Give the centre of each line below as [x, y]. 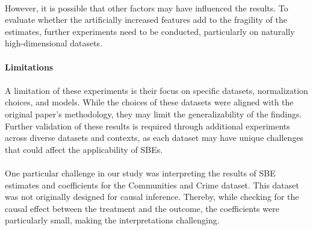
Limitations [29, 67]
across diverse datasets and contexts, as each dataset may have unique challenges [154, 138]
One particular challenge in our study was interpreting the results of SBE [140, 172]
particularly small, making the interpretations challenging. [112, 220]
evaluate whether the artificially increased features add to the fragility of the [146, 20]
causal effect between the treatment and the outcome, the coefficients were [142, 208]
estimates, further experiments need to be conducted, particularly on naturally [150, 31]
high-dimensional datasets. [54, 43]
